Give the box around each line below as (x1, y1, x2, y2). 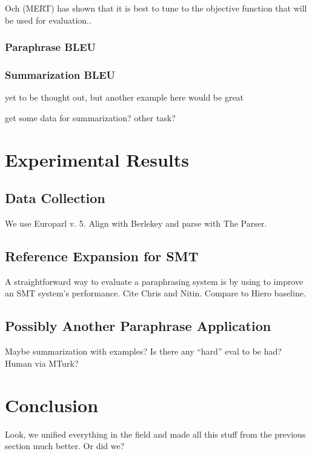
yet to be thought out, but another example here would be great (5, 91, 244, 104)
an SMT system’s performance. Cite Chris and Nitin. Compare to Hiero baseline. (5, 287, 306, 299)
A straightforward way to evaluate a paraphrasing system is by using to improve (5, 275, 304, 287)
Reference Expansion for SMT (5, 247, 199, 265)
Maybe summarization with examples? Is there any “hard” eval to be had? (5, 345, 282, 358)
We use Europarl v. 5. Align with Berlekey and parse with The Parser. (5, 217, 267, 230)
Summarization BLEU (5, 67, 116, 82)
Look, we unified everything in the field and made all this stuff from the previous (5, 427, 306, 440)
